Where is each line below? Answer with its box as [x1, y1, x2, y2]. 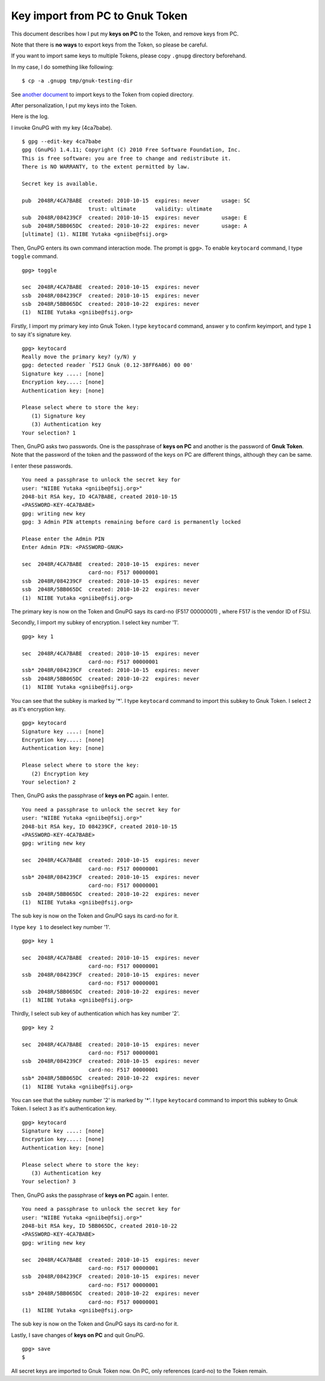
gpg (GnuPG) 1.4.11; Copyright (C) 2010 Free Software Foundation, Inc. [22, 147, 241, 153]
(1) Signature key [31, 412, 85, 419]
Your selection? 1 [22, 429, 76, 436]
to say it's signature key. [11, 331, 72, 338]
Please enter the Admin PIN [22, 535, 105, 542]
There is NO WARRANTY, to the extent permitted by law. [22, 163, 190, 170]
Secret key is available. [22, 180, 99, 187]
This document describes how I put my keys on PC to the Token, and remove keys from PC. [11, 30, 239, 37]
